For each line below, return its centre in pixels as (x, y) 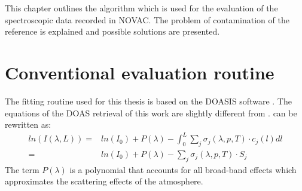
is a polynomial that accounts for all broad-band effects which (183, 169)
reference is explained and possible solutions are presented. (112, 31)
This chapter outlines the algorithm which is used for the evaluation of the (141, 8)
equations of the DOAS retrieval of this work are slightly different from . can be (151, 113)
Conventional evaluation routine (140, 72)
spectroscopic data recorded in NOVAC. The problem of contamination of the (147, 19)
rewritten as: (28, 124)
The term (22, 169)
